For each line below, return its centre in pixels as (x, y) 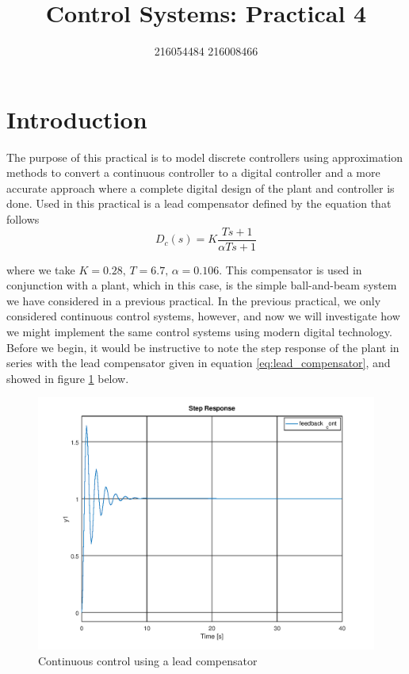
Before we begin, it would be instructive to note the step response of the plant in (203, 347)
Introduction (77, 119)
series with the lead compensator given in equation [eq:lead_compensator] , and (199, 363)
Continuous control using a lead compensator (148, 661)
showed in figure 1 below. (68, 378)
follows (23, 219)
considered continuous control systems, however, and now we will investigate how (203, 316)
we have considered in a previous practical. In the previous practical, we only (194, 300)
